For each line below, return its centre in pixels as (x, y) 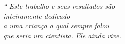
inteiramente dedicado (37, 16)
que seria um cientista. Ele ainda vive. (62, 35)
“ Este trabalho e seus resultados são (59, 6)
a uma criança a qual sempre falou (56, 26)
